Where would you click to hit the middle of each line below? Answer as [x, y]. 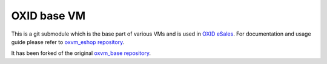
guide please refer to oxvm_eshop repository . [68, 42]
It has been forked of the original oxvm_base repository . [81, 53]
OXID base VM [48, 16]
